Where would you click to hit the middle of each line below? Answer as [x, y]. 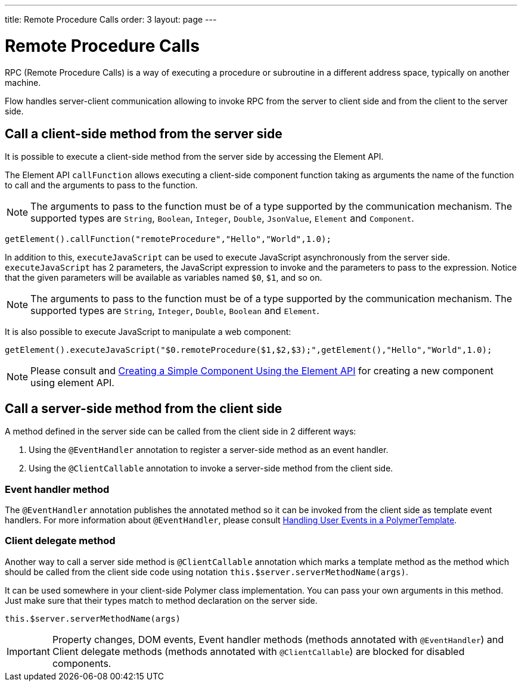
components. [82, 663]
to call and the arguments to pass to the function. [101, 185]
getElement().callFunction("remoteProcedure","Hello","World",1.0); [168, 239]
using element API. [72, 383]
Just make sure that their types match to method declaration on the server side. [161, 600]
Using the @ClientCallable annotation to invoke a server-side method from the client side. [211, 468]
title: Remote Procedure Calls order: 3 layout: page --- [111, 19]
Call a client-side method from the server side [144, 134]
